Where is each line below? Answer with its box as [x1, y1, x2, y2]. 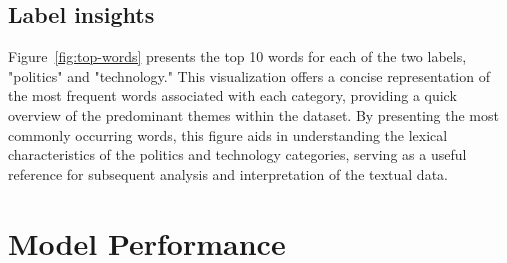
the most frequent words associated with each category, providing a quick [8, 85, 457, 106]
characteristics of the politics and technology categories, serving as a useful [8, 144, 467, 165]
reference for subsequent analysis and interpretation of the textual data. [8, 163, 448, 184]
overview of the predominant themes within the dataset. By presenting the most [8, 104, 499, 125]
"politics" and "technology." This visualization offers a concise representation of [8, 65, 490, 86]
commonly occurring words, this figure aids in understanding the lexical [8, 124, 448, 145]
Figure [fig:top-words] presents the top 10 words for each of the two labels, [8, 46, 467, 67]
